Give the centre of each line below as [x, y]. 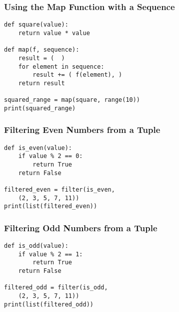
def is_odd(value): [36, 246]
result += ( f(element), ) [77, 75]
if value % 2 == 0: [50, 156]
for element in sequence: [61, 66]
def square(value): [36, 25]
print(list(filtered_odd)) [49, 304]
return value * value [54, 33]
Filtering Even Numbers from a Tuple [82, 130]
